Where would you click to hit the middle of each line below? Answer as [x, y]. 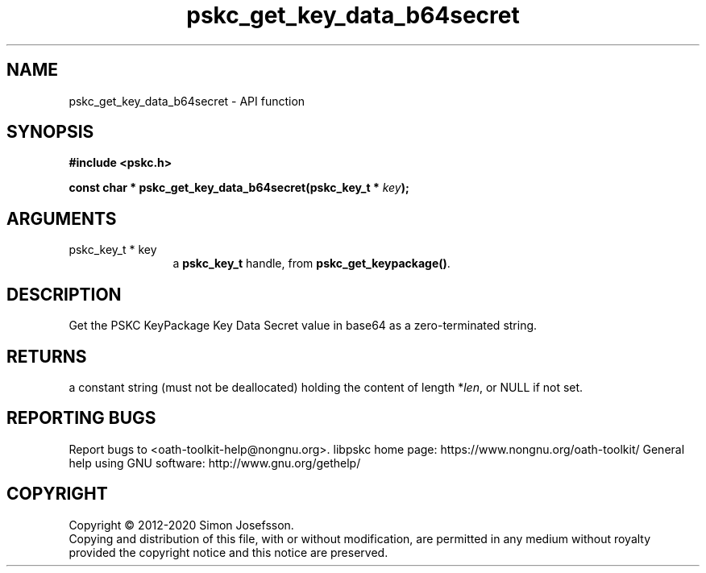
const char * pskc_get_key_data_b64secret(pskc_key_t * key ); [239, 188]
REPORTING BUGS [81, 418]
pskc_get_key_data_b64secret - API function [187, 101]
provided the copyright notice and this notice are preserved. [228, 552]
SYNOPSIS [50, 132]
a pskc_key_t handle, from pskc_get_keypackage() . [311, 264]
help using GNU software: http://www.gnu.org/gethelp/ [215, 463]
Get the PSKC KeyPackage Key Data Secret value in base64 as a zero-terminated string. [303, 326]
